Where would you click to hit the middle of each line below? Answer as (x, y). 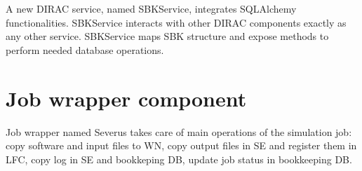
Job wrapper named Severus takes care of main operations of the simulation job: (179, 131)
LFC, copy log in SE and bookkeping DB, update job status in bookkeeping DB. (179, 159)
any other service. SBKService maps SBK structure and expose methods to (167, 36)
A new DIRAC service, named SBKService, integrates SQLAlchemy (151, 8)
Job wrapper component (126, 98)
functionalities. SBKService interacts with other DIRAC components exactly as (176, 22)
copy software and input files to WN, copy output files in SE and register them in (181, 145)
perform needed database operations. (85, 49)
